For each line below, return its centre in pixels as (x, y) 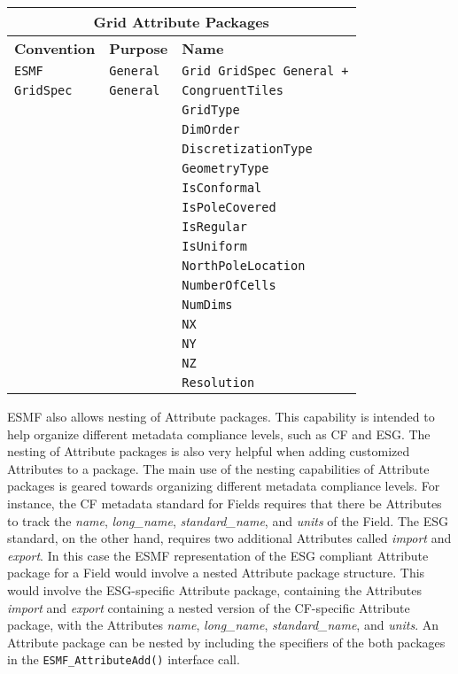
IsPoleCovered (229, 207)
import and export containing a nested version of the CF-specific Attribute (209, 607)
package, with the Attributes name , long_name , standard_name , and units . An (223, 625)
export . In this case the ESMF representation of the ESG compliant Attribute (218, 555)
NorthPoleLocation (244, 266)
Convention (55, 48)
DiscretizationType (247, 149)
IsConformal (222, 188)
